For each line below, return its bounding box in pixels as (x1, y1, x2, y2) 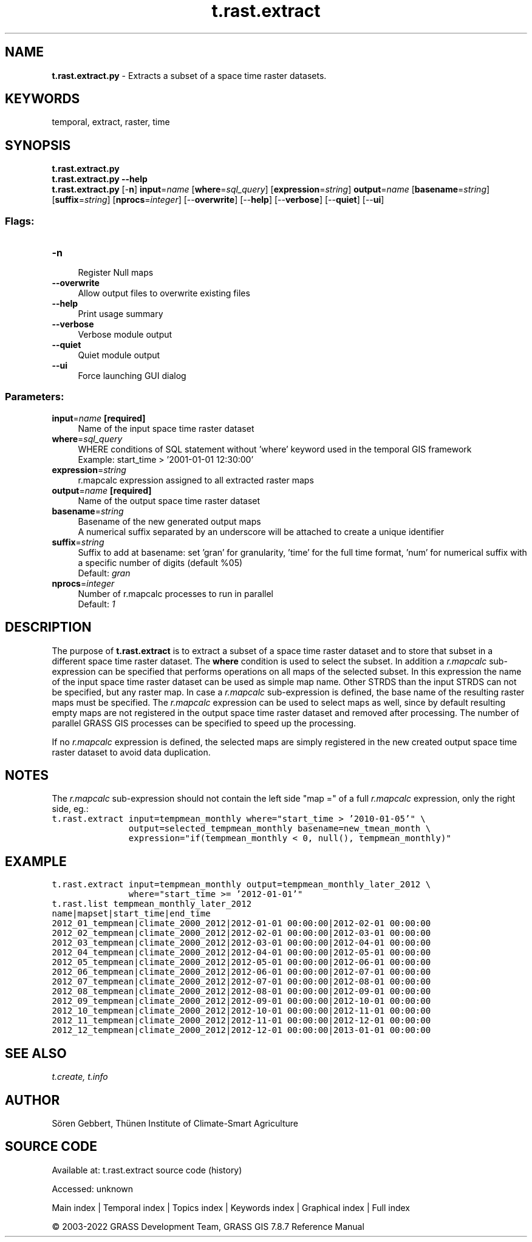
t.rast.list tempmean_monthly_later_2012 (52, 899, 252, 909)
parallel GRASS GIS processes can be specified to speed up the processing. (52, 717, 356, 728)
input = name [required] (52, 412, 146, 423)
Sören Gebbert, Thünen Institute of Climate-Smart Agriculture (52, 1118, 298, 1128)
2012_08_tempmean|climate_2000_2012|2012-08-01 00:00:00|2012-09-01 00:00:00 (52, 986, 431, 997)
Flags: (5, 214, 35, 227)
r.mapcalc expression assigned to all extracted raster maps (78, 474, 314, 485)
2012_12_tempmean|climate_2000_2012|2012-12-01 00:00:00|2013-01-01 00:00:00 (52, 1025, 431, 1036)
